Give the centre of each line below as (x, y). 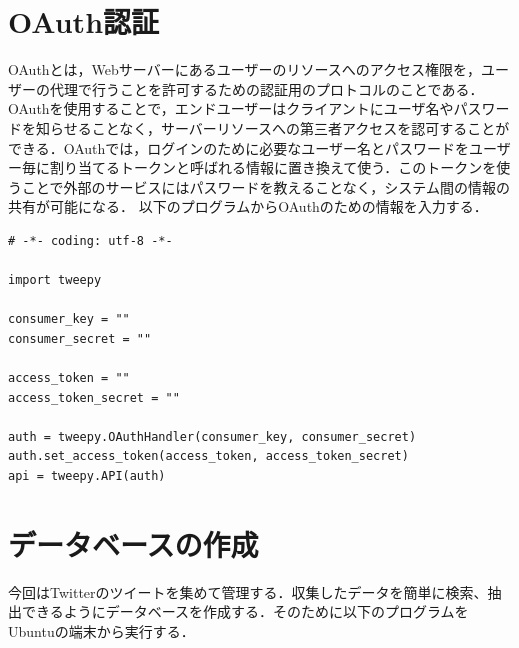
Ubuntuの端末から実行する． (101, 630)
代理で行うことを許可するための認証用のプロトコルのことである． (266, 88)
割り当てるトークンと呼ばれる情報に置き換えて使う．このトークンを (273, 167)
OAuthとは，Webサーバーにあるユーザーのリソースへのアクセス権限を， (245, 69)
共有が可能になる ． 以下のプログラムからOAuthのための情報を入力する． (248, 206)
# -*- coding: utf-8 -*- (90, 240)
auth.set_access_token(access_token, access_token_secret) (208, 456)
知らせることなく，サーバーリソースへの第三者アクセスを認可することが (272, 127)
